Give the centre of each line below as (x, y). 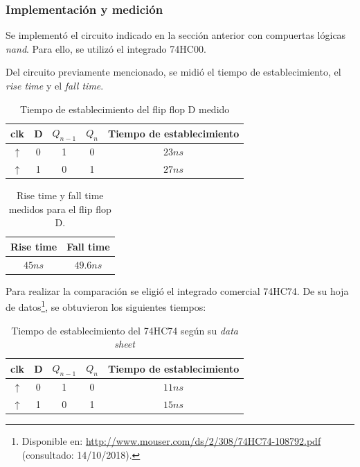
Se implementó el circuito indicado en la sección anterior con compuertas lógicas (176, 35)
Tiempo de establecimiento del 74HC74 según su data (125, 330)
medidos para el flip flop (60, 209)
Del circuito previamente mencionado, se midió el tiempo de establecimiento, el (173, 72)
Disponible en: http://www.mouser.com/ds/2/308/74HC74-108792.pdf (171, 440)
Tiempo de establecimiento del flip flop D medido (125, 109)
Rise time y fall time (60, 195)
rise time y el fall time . (55, 85)
